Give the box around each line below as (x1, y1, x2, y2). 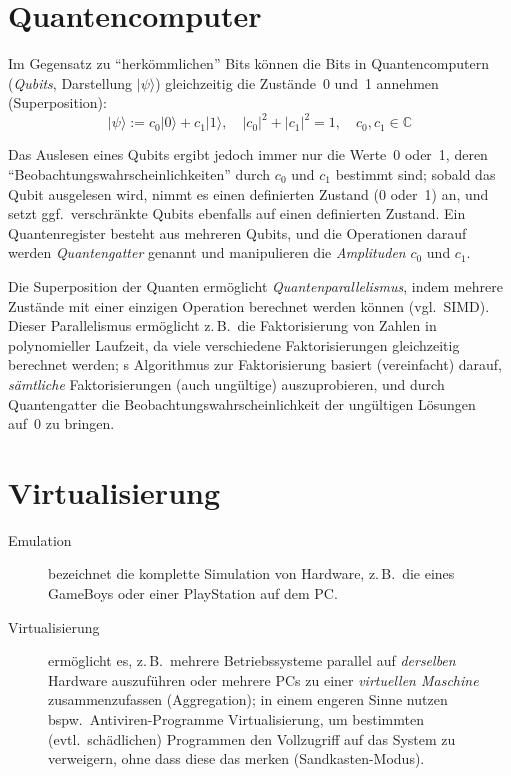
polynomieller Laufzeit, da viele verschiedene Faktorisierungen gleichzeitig (8, 334, 460, 355)
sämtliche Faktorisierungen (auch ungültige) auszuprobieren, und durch (8, 373, 445, 394)
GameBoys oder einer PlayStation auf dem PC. (48, 583, 338, 604)
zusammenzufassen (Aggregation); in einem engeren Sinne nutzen (48, 689, 448, 710)
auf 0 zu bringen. (8, 413, 115, 434)
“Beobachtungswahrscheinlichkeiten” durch (8, 164, 271, 184)
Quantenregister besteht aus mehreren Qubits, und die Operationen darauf (8, 222, 467, 243)
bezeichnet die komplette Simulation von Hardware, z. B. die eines (48, 563, 455, 584)
